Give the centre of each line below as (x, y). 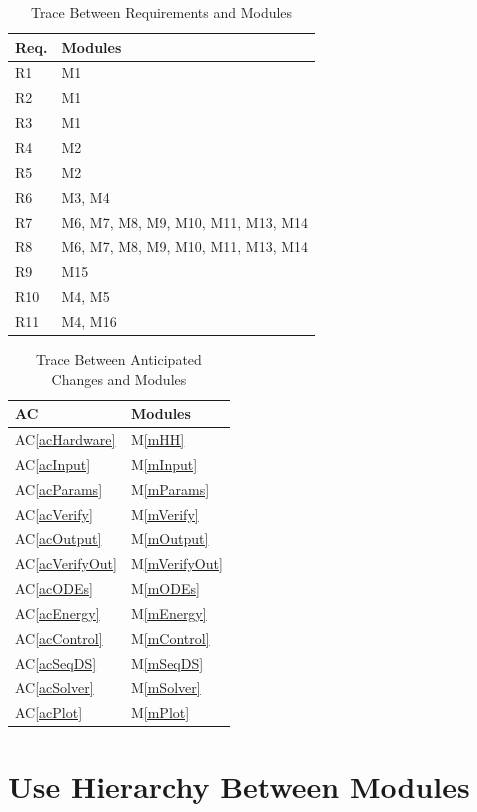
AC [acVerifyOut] (66, 563)
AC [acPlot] (49, 712)
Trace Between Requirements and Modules (161, 12)
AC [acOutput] (58, 538)
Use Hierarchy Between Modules (239, 785)
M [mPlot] (160, 712)
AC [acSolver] (54, 687)
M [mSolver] (165, 687)
